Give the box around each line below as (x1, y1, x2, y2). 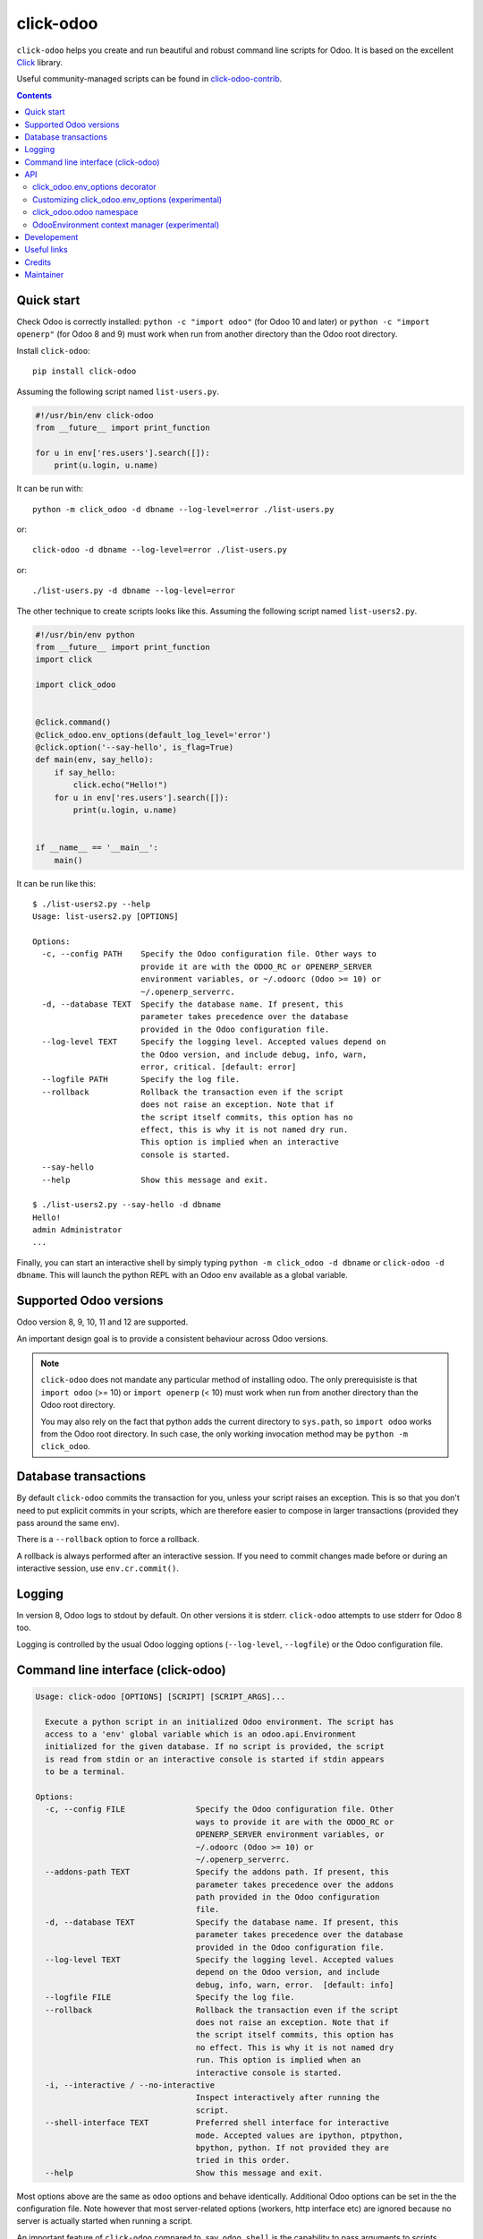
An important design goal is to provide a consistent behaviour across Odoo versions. (16, 1333, 328, 1343)
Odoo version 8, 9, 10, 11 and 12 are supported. (16, 1317, 189, 1327)
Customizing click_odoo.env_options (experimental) (32, 193, 223, 205)
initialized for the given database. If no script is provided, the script (45, 1742, 385, 1752)
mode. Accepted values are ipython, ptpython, (195, 2130, 404, 2140)
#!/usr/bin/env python (35, 630, 135, 639)
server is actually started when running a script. (16, 2216, 193, 2226)
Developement (24, 232, 79, 243)
